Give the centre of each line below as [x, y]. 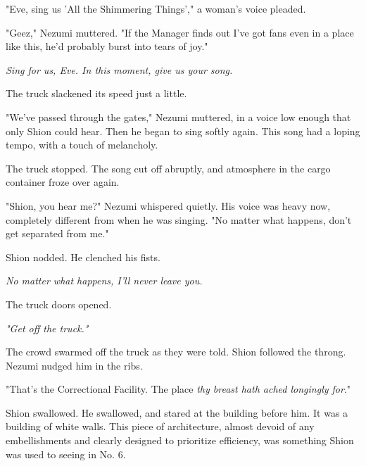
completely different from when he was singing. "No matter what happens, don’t [179, 219]
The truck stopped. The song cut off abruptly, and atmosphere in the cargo [168, 168]
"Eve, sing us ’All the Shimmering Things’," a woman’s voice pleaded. [156, 8]
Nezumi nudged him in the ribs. [74, 365]
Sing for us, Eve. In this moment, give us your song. [119, 69]
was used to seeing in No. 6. [66, 454]
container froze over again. [63, 182]
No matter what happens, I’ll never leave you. [104, 281]
